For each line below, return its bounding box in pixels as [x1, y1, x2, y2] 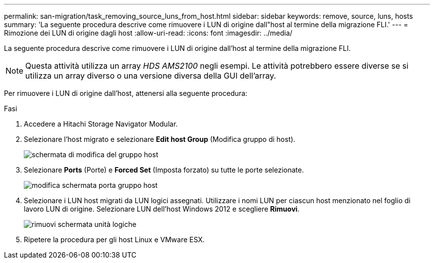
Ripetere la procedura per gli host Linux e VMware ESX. [24, 235, 205, 244]
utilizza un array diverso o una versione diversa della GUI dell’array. [25, 71, 276, 81]
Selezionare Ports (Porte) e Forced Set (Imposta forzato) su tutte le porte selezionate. [24, 166, 304, 174]
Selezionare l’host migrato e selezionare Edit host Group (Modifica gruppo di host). [24, 135, 295, 143]
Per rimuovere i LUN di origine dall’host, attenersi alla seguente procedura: [4, 89, 248, 97]
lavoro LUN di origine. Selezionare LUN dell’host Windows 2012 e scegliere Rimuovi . [24, 205, 300, 213]
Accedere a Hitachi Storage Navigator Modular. [24, 120, 178, 128]
